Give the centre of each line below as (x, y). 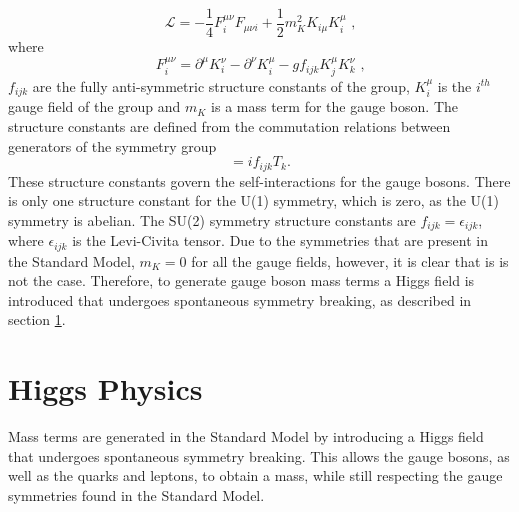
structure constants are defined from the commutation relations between (229, 125)
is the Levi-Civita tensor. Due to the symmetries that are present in (280, 240)
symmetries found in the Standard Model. (136, 494)
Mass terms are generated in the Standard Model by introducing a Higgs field (246, 436)
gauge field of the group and (94, 106)
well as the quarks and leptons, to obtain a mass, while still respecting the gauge (255, 475)
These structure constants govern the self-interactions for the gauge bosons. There (259, 180)
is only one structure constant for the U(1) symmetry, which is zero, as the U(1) (254, 200)
